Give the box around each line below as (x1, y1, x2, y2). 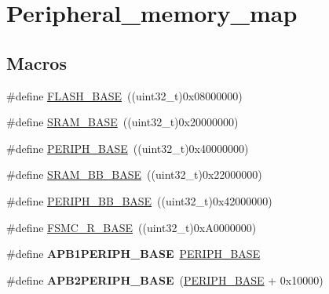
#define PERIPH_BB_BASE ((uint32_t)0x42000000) (6, 192, 272, 209)
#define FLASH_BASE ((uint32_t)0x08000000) (6, 87, 243, 103)
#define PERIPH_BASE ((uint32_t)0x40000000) (6, 140, 249, 156)
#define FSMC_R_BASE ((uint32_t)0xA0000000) (6, 219, 257, 235)
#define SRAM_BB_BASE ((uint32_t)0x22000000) (6, 166, 262, 183)
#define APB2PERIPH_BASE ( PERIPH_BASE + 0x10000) (6, 271, 324, 288)
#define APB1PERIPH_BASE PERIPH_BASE (6, 245, 261, 262)
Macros (6, 50, 67, 74)
